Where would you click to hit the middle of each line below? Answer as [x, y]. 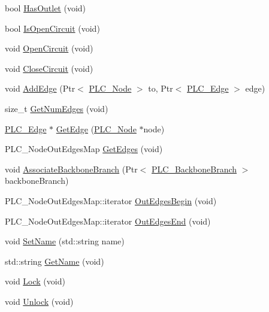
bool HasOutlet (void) [46, 8]
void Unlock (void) [39, 301]
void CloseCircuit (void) [49, 68]
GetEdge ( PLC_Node [96, 128]
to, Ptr [161, 88]
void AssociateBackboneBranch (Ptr [71, 169]
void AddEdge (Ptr [40, 88]
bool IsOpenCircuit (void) [52, 28]
